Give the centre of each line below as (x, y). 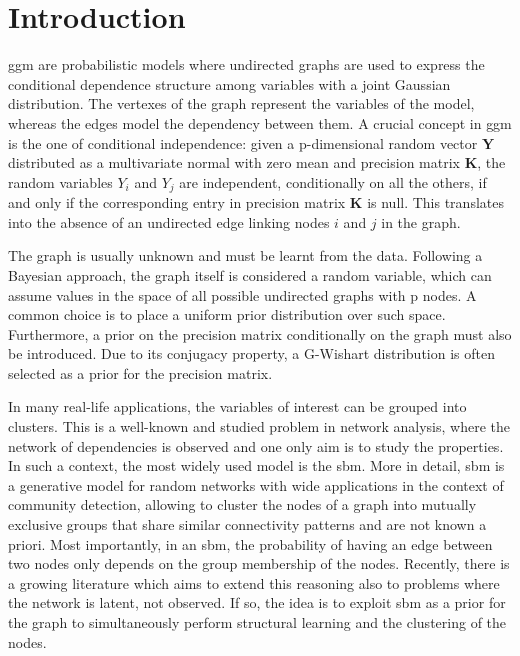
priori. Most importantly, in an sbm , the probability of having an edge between (250, 543)
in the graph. (421, 221)
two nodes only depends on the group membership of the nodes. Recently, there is (259, 563)
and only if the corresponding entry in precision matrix (177, 202)
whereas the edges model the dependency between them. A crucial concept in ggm (260, 122)
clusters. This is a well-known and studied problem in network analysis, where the (259, 426)
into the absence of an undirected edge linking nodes (169, 221)
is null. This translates (435, 202)
